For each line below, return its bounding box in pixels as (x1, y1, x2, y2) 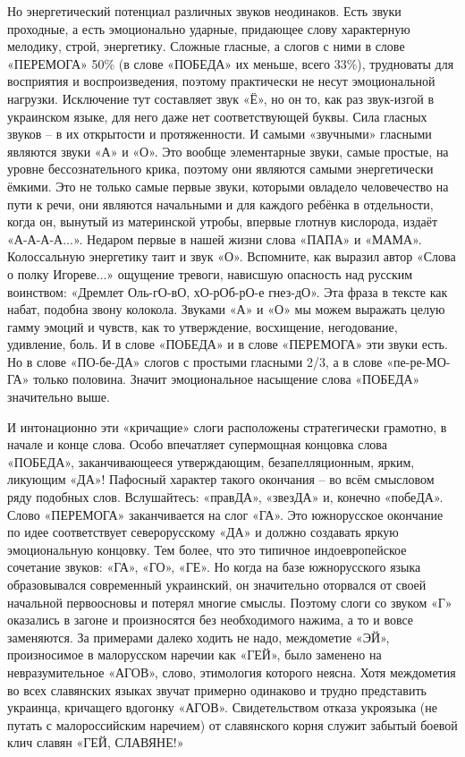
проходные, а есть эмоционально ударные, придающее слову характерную (7, 19, 410, 38)
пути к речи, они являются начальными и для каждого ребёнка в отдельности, (7, 194, 434, 213)
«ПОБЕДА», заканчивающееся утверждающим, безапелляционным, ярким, (7, 452, 415, 471)
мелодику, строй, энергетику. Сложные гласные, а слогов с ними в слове (7, 37, 405, 55)
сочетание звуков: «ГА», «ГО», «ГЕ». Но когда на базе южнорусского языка (7, 557, 421, 576)
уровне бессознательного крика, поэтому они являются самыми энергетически (7, 159, 434, 178)
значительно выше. (7, 387, 110, 406)
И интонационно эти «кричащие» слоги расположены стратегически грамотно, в (7, 417, 447, 436)
